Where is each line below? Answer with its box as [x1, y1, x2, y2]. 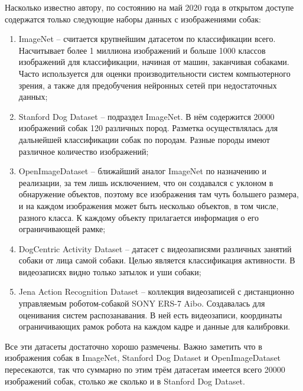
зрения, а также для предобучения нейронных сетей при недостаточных [18, 79, 277, 91]
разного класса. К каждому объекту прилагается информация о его [18, 211, 259, 223]
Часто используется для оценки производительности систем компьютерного [18, 67, 291, 79]
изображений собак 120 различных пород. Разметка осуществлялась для [18, 122, 278, 134]
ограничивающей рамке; [18, 223, 106, 235]
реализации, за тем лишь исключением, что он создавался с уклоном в [18, 176, 273, 188]
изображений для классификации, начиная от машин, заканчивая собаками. [18, 56, 289, 68]
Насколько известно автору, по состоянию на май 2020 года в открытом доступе [5, 1, 294, 13]
